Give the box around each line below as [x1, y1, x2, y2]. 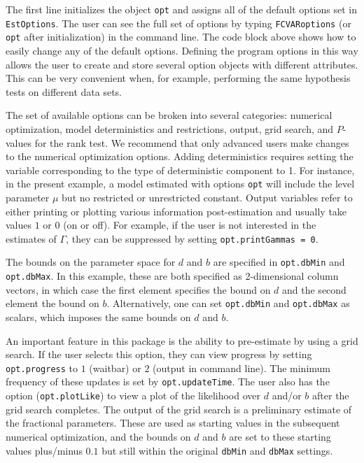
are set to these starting [229, 429, 331, 443]
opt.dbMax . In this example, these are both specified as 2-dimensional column [6, 269, 339, 283]
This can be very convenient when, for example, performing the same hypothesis [6, 71, 351, 85]
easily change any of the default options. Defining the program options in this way [6, 43, 358, 57]
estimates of [6, 231, 57, 245]
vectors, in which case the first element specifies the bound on [6, 282, 271, 297]
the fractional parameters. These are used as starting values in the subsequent [6, 415, 340, 430]
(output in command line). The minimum [153, 360, 331, 375]
